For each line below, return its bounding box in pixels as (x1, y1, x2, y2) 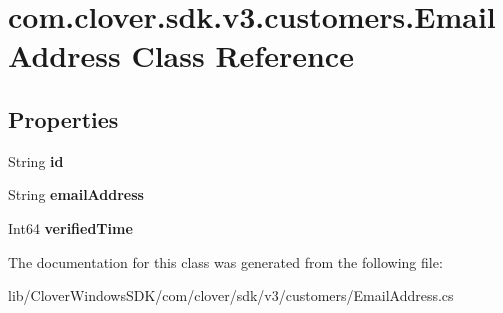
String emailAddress (8, 184, 144, 205)
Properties (8, 103, 119, 134)
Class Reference (131, 35, 354, 76)
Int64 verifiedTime (8, 217, 133, 238)
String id (8, 150, 64, 171)
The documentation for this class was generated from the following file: (8, 251, 443, 272)
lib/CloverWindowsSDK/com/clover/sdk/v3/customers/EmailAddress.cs (8, 285, 454, 306)
